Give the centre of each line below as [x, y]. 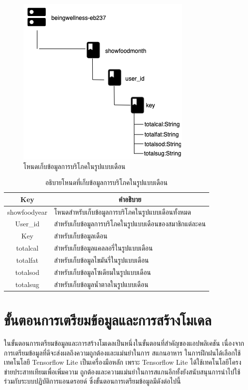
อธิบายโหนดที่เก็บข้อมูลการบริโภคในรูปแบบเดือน [107, 182]
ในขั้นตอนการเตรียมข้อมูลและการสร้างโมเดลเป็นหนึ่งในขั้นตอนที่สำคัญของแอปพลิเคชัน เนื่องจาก [124, 343]
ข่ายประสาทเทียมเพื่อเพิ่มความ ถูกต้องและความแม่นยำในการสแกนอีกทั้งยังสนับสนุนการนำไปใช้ [122, 371]
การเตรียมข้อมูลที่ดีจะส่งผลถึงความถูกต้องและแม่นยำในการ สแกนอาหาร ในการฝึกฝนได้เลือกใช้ [122, 352]
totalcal [27, 248]
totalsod [27, 272]
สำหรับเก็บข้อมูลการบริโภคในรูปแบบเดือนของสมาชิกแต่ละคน [130, 224]
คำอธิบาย [130, 199]
